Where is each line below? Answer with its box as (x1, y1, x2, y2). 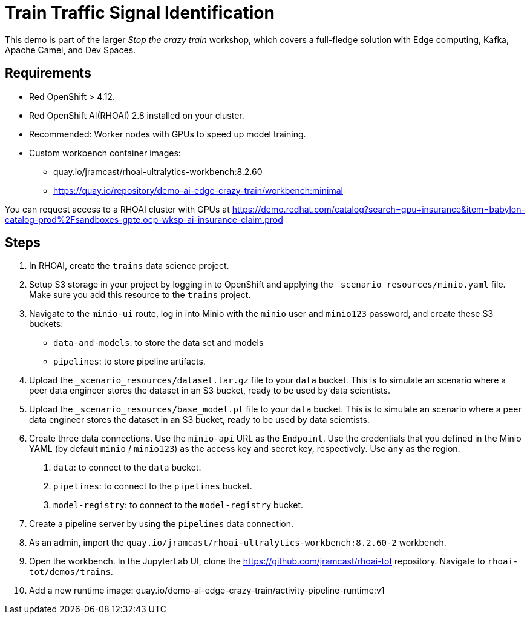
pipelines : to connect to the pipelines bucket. (53, 481, 252, 492)
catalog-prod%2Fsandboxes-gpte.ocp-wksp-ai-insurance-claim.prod (5, 214, 283, 225)
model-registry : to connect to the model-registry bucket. (53, 500, 304, 511)
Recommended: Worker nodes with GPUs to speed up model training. (29, 128, 306, 139)
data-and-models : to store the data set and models (53, 337, 264, 348)
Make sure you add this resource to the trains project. (29, 290, 251, 300)
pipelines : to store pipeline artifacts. (53, 356, 206, 367)
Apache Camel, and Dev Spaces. (5, 44, 136, 55)
